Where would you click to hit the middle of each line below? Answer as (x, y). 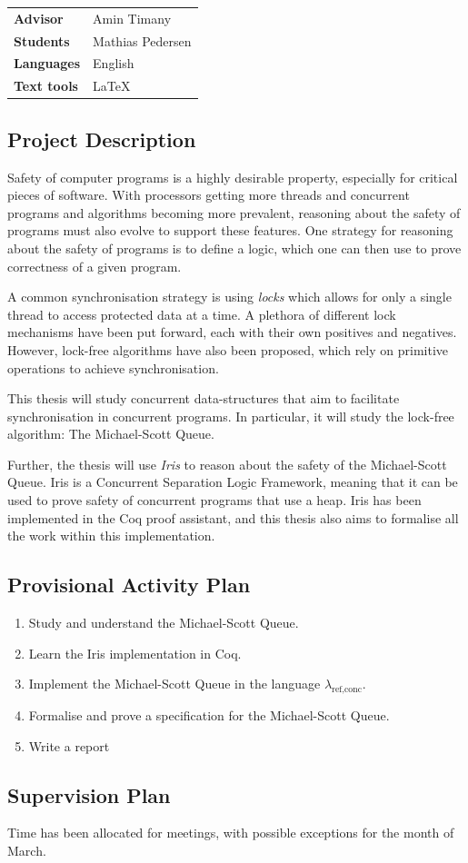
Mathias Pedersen (142, 40)
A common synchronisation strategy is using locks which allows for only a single (229, 297)
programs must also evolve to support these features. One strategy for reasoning (230, 230)
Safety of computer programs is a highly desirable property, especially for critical (233, 177)
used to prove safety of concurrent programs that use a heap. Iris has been (214, 500)
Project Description (102, 139)
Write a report (69, 745)
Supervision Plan (89, 794)
